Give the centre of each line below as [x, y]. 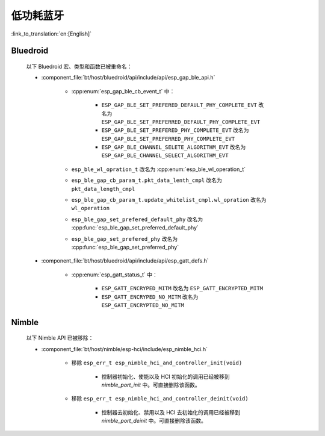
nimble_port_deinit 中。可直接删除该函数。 [154, 421]
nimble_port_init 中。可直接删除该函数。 [151, 385]
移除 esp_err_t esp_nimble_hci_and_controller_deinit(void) [160, 399]
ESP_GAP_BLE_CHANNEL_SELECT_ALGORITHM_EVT [165, 156]
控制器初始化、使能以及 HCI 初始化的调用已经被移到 [166, 376]
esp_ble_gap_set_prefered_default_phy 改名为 [137, 219]
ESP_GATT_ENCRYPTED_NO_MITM [143, 305]
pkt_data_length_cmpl [103, 189]
